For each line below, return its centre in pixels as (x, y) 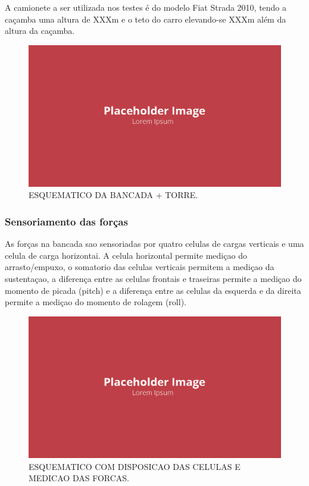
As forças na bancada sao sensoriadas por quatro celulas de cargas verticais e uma (154, 244)
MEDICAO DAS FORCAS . (79, 478)
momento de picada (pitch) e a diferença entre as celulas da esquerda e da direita (153, 290)
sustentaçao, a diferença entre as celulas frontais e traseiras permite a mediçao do (153, 279)
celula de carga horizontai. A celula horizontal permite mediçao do (126, 255)
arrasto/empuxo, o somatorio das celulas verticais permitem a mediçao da (140, 267)
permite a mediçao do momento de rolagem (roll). (96, 302)
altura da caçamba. (40, 31)
